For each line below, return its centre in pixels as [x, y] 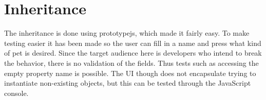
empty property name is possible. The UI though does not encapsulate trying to [130, 73]
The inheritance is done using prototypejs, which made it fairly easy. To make [127, 33]
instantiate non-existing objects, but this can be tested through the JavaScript [128, 83]
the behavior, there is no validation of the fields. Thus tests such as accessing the [131, 62]
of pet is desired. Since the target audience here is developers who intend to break [133, 53]
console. [16, 93]
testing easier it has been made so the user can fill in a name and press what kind [133, 43]
